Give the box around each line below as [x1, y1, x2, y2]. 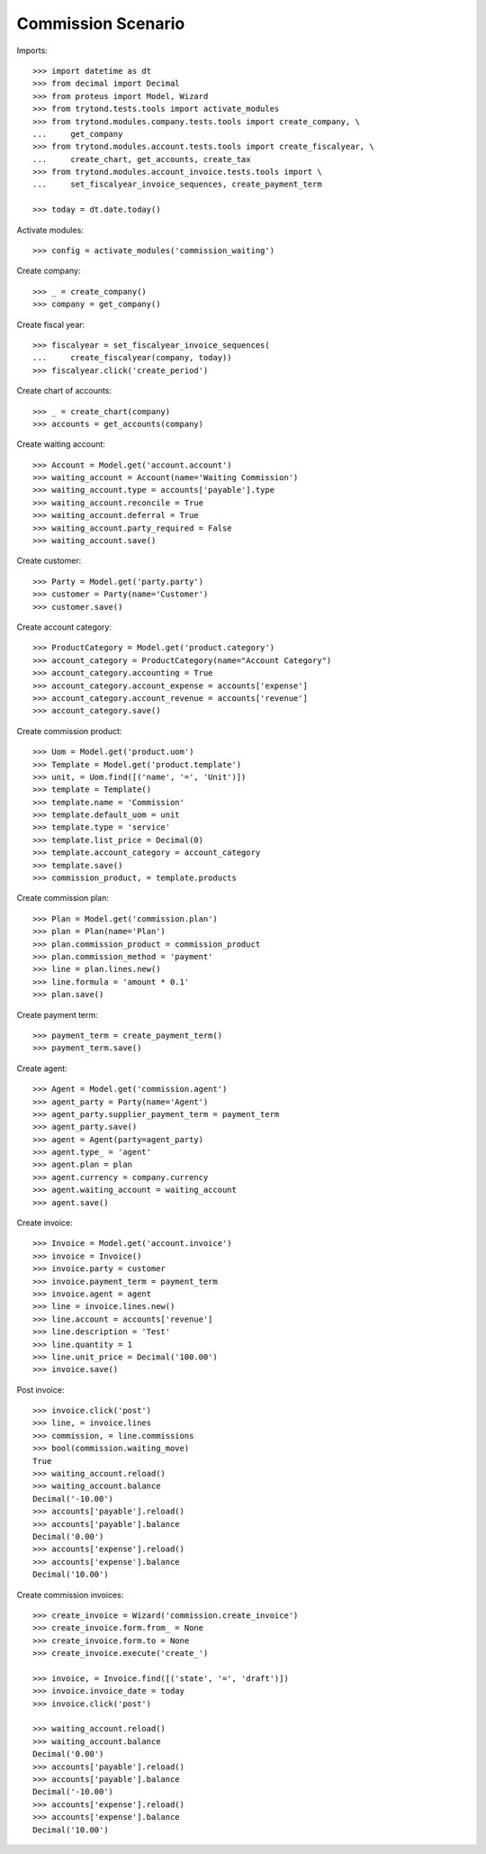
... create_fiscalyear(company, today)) [32, 352, 233, 363]
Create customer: [16, 555, 82, 567]
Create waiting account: [16, 439, 105, 450]
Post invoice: [16, 1384, 65, 1395]
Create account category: [16, 622, 112, 632]
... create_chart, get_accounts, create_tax [32, 154, 251, 164]
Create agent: [16, 1063, 67, 1074]
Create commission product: [16, 725, 122, 736]
